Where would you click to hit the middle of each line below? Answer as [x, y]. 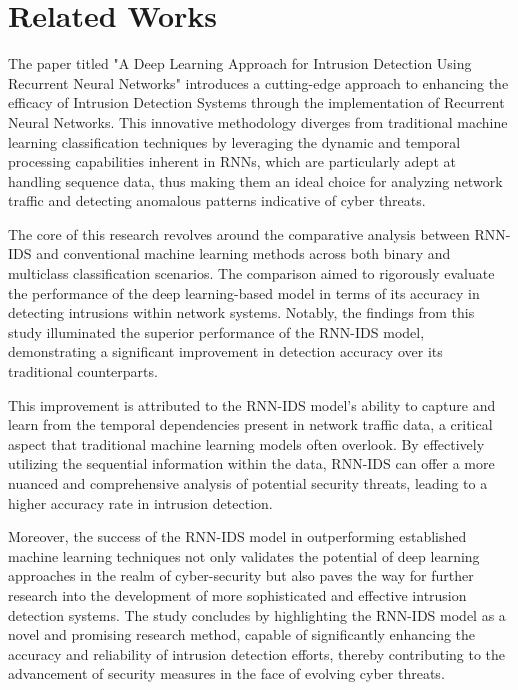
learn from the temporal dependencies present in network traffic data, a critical [250, 424]
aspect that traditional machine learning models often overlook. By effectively [246, 443]
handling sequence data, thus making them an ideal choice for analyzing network [255, 180]
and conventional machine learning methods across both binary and [243, 253]
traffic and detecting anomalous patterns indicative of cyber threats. [217, 200]
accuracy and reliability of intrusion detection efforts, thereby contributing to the [257, 653]
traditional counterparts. [83, 371]
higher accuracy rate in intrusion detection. [140, 502]
